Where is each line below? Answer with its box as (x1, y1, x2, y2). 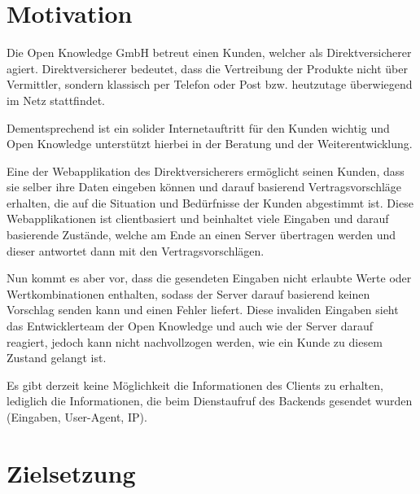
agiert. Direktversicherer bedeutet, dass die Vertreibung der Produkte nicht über (7, 59, 408, 77)
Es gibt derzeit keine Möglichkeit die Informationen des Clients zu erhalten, (7, 376, 383, 393)
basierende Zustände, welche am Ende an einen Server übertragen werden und (7, 226, 396, 243)
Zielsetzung (7, 456, 136, 489)
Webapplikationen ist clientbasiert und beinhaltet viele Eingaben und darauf (7, 210, 389, 227)
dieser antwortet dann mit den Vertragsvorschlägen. (7, 242, 265, 259)
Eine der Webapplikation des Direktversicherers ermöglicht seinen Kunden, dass (7, 162, 405, 179)
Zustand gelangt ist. (7, 349, 107, 366)
